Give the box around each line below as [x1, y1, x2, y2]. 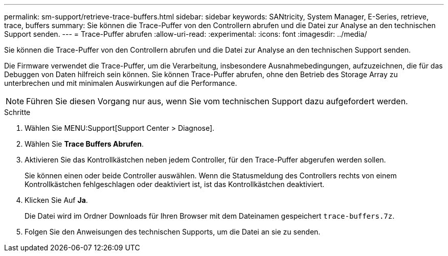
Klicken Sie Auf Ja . [25, 196, 88, 204]
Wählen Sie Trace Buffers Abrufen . [25, 139, 144, 148]
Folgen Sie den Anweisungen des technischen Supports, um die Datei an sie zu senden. [25, 227, 321, 236]
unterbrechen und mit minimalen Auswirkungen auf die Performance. [4, 79, 237, 87]
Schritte [4, 108, 31, 117]
